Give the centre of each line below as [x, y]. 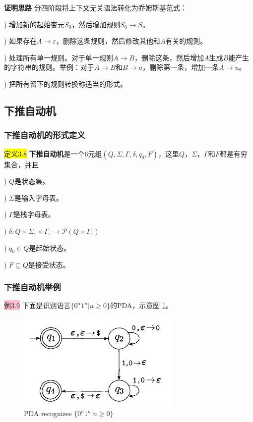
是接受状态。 [49, 265]
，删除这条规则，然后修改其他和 [108, 41]
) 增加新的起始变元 [34, 24]
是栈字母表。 [34, 214]
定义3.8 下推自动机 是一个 [44, 153]
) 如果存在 [21, 41]
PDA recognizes [48, 413]
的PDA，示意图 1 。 [141, 305]
